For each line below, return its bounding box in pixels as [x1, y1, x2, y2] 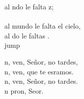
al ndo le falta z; [4, 1, 54, 11]
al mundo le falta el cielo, [4, 21, 81, 31]
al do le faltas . [4, 30, 50, 40]
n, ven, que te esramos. [4, 66, 74, 76]
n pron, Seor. [4, 85, 44, 96]
